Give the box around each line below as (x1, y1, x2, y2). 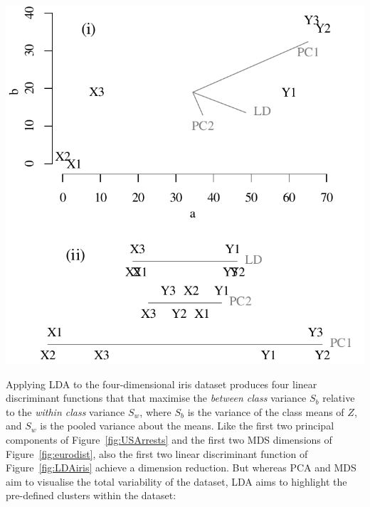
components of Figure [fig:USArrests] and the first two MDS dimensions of (6, 432, 332, 447)
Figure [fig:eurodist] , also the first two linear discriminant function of (6, 446, 308, 461)
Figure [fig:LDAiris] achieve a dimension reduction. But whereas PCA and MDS (6, 460, 356, 475)
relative (322, 390, 355, 405)
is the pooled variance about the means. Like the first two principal (40, 418, 334, 433)
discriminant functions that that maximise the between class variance (6, 390, 307, 405)
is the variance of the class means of (187, 404, 344, 419)
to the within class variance (6, 404, 125, 419)
